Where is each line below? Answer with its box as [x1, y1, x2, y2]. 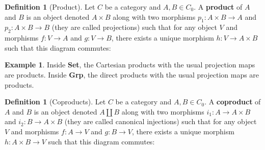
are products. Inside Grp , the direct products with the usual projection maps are [5, 69, 259, 80]
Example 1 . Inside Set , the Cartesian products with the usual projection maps [5, 59, 255, 70]
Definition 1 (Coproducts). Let [5, 96, 106, 107]
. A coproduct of [204, 96, 261, 107]
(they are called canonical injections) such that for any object [64, 116, 257, 127]
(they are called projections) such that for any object [51, 22, 217, 32]
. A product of [194, 2, 243, 12]
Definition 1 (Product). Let [5, 2, 95, 12]
